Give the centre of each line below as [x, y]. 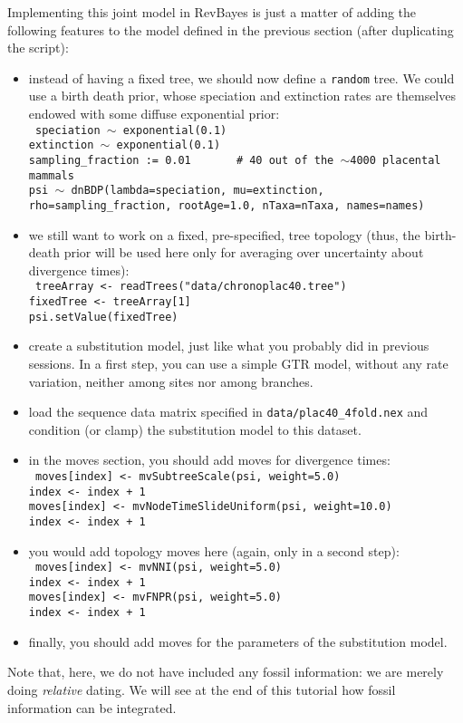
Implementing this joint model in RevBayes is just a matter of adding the [212, 12]
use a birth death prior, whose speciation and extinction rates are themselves [242, 96]
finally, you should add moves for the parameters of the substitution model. [238, 641]
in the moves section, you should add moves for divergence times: [209, 460]
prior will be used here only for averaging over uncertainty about [244, 252]
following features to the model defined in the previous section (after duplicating [231, 29]
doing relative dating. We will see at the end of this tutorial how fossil [202, 689]
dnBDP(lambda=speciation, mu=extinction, [198, 191]
